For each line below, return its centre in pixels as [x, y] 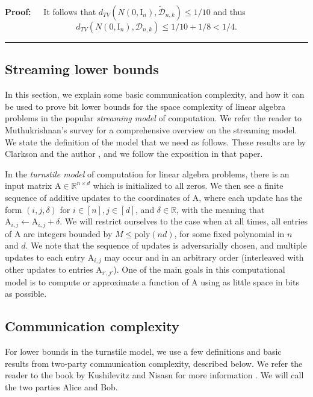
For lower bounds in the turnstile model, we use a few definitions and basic [143, 351]
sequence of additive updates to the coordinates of [98, 197]
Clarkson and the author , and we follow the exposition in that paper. [134, 154]
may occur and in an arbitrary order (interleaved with [204, 257]
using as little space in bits [250, 281]
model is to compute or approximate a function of [97, 281]
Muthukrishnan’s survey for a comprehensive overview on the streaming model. [151, 129]
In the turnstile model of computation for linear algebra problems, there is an [147, 173]
